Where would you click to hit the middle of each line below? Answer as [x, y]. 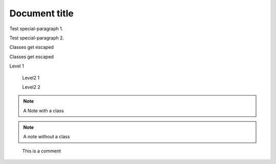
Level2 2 [31, 87]
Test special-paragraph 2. [37, 38]
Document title [42, 13]
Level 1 [17, 66]
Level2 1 [31, 78]
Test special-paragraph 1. [36, 29]
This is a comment [42, 151]
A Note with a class [43, 110]
